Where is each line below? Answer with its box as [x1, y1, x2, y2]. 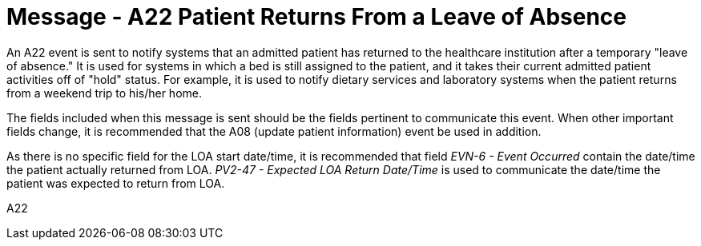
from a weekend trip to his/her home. [6, 85, 203, 100]
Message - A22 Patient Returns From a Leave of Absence [6, 3, 627, 30]
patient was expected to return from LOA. [6, 176, 225, 190]
